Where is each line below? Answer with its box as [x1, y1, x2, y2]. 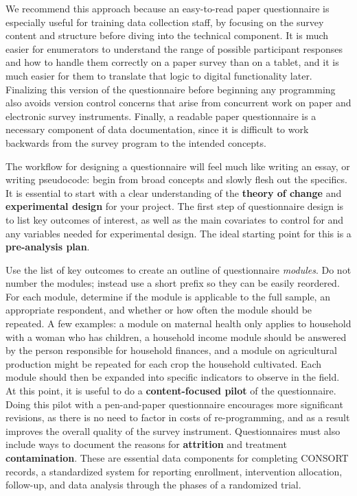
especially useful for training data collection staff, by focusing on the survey [5, 14, 324, 29]
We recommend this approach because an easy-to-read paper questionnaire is [5, 1, 330, 15]
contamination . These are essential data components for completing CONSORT [5, 451, 349, 464]
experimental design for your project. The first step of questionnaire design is [5, 199, 344, 213]
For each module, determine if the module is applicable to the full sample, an [5, 289, 330, 303]
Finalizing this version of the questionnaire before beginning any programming [5, 82, 336, 96]
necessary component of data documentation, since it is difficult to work [5, 122, 309, 137]
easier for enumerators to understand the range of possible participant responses [5, 41, 343, 56]
